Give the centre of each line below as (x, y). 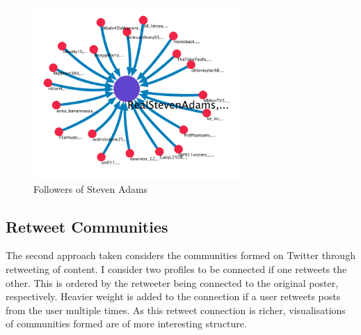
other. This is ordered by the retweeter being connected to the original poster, (172, 282)
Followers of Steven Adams (91, 188)
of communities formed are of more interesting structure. (126, 324)
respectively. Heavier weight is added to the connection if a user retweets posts (173, 296)
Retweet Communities (87, 226)
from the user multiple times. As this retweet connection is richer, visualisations (176, 310)
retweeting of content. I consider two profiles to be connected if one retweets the (176, 269)
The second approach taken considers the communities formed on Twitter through (180, 255)
